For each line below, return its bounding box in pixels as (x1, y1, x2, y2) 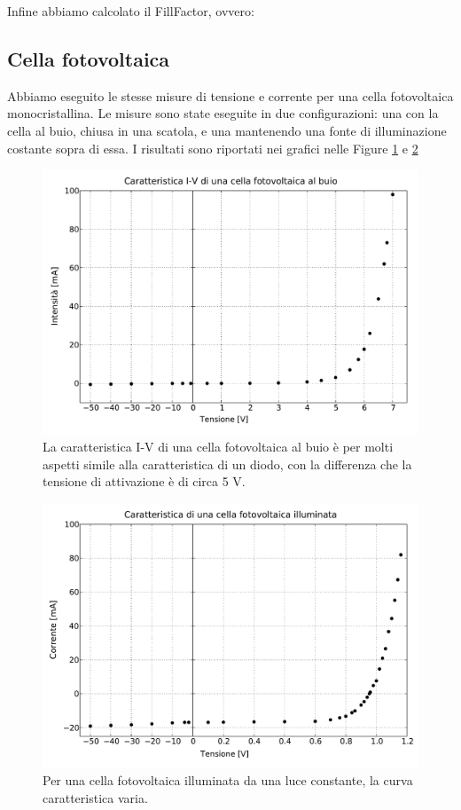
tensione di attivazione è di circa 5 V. (43, 472, 246, 491)
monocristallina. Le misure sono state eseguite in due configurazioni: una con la (7, 104, 439, 122)
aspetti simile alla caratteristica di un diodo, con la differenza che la (43, 454, 412, 473)
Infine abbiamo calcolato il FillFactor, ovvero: (7, 2, 254, 20)
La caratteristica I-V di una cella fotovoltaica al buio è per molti (43, 437, 394, 456)
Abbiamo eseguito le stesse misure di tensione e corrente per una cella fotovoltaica (7, 86, 454, 105)
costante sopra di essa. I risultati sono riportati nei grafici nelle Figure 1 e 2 (7, 138, 418, 157)
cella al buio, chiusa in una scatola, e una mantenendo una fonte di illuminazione (7, 121, 447, 139)
